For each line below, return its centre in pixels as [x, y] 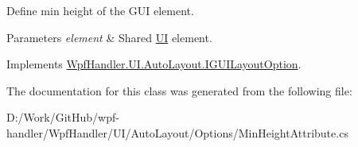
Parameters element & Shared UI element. [109, 37]
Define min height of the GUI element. [100, 10]
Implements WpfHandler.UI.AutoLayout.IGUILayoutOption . [154, 64]
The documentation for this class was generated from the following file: [179, 90]
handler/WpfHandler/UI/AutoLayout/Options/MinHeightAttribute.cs [177, 132]
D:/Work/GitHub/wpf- [63, 117]
